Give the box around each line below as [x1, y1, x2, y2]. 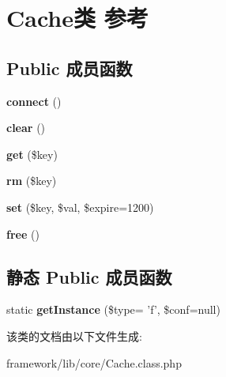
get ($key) [6, 145, 58, 162]
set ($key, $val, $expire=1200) [6, 198, 154, 215]
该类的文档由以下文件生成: [6, 327, 142, 344]
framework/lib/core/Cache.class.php [6, 354, 182, 371]
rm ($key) [6, 172, 57, 189]
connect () [6, 92, 62, 109]
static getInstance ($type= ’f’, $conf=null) [6, 301, 220, 318]
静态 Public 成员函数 [6, 264, 172, 288]
